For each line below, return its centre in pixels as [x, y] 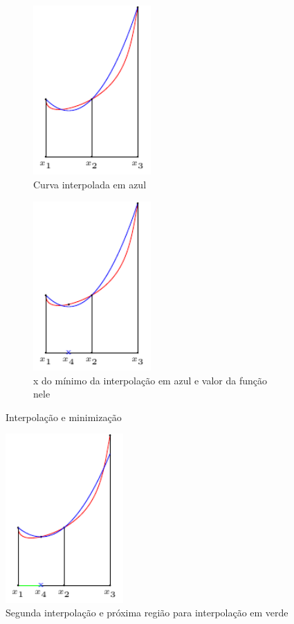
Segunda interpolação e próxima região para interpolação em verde [147, 613]
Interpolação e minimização [64, 417]
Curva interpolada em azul [90, 184]
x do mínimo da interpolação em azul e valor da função [150, 380]
